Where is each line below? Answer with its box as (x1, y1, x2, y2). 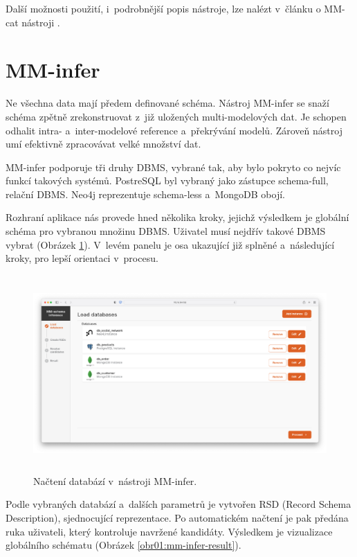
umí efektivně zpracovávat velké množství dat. (6, 136, 201, 151)
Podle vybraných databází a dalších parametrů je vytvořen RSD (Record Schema (6, 497, 351, 511)
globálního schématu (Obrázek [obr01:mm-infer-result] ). (6, 538, 241, 552)
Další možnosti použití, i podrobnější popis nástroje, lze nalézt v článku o (6, 1, 321, 15)
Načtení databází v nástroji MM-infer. (33, 473, 197, 488)
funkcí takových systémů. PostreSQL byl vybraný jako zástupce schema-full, (6, 173, 329, 188)
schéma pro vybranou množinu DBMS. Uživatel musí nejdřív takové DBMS (6, 224, 326, 238)
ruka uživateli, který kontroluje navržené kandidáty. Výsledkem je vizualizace (6, 524, 333, 538)
